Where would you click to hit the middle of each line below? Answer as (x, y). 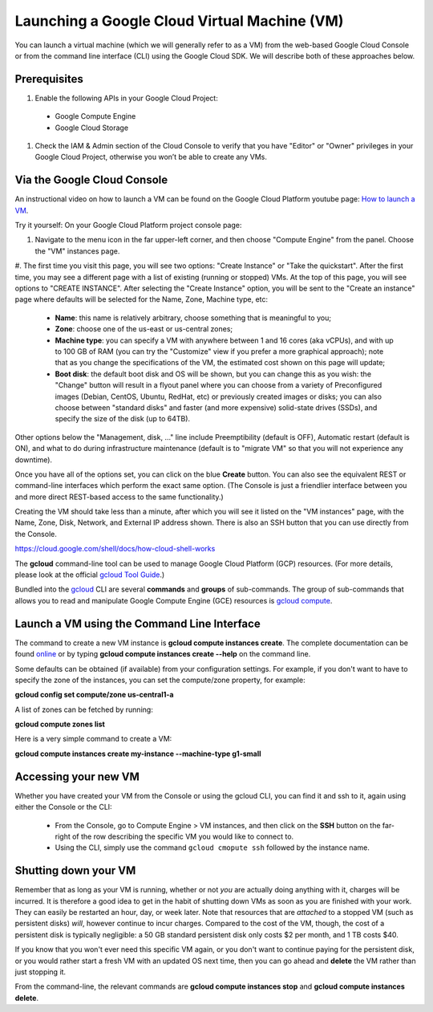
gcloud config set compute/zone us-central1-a (94, 695)
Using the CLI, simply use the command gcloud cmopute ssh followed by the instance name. (212, 847)
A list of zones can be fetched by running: (84, 709)
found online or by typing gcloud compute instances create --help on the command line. (163, 654)
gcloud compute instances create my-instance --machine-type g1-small (138, 754)
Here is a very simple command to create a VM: (93, 739)
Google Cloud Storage (91, 128)
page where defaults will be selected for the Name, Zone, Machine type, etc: (142, 299)
